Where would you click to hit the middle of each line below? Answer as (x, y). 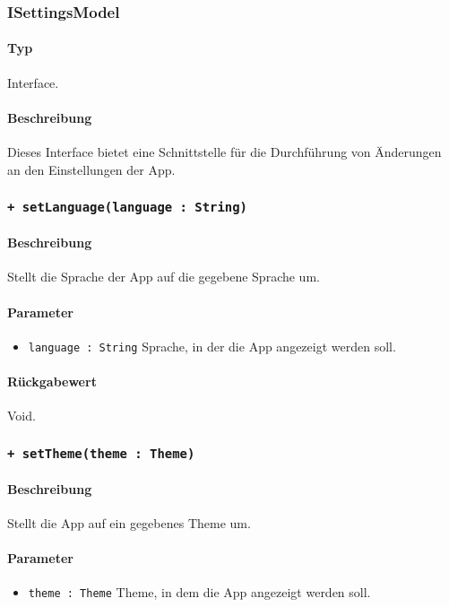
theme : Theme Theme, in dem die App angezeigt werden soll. (199, 592)
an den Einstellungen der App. (91, 169)
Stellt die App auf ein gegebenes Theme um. (129, 523)
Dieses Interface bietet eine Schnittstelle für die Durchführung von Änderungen (224, 152)
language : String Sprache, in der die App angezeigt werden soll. (212, 346)
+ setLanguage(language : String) (127, 208)
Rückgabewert (52, 382)
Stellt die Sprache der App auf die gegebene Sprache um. (164, 277)
